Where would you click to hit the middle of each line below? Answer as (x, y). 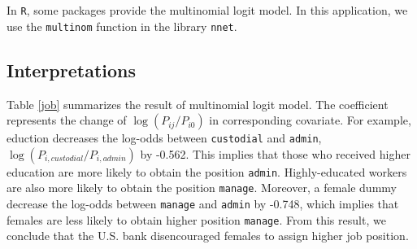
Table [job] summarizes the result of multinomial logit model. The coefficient (198, 104)
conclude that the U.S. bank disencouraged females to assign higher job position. (208, 236)
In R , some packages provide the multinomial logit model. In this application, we (207, 10)
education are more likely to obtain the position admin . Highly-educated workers (207, 171)
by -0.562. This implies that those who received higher (275, 153)
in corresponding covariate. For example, (310, 120)
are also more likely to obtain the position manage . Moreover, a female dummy (202, 188)
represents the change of (67, 120)
